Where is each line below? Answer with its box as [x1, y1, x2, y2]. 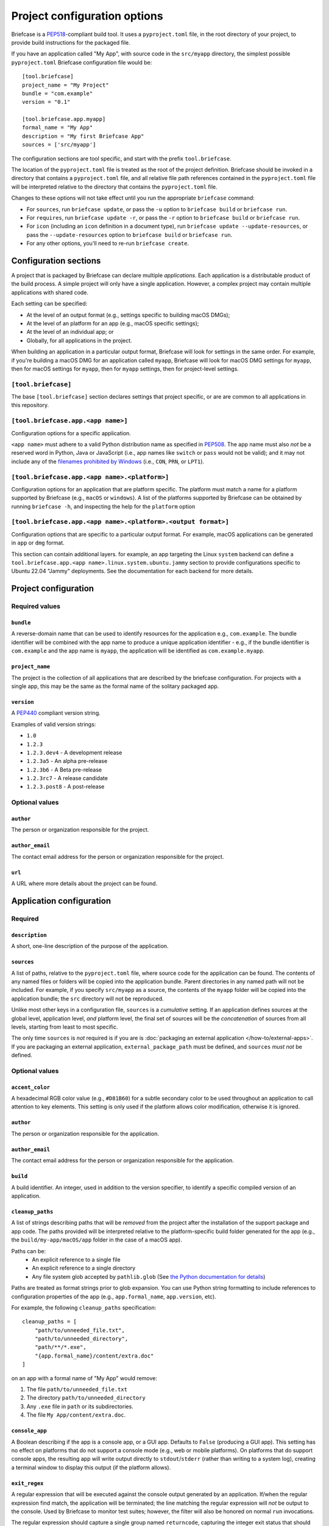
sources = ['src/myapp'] [22, 141, 96, 148]
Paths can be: [11, 1247, 46, 1254]
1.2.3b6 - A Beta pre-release [26, 766, 102, 773]
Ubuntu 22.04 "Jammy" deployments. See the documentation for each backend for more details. [11, 568, 254, 575]
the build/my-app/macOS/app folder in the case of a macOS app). [11, 1236, 182, 1243]
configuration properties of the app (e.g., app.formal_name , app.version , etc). [11, 1293, 216, 1300]
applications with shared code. [11, 289, 88, 296]
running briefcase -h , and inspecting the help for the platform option [11, 502, 196, 510]
